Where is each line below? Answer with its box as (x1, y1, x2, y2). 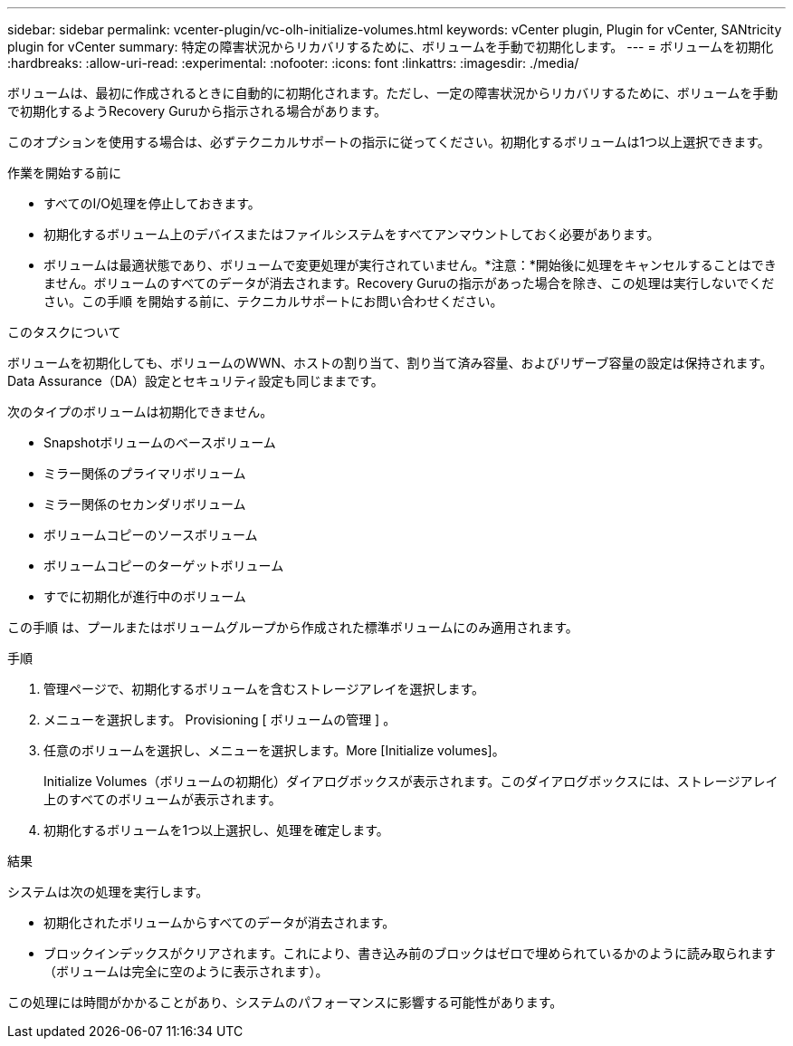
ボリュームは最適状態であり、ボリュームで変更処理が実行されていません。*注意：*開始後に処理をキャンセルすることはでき (43, 257, 777, 273)
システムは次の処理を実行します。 (7, 884, 209, 899)
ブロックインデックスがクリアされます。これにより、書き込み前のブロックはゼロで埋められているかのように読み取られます (43, 945, 776, 961)
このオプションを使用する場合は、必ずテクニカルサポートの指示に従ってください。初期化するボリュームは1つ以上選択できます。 (7, 134, 770, 149)
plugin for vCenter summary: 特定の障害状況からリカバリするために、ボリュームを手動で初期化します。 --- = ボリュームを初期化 (7, 39, 774, 54)
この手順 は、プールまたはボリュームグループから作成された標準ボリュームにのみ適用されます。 (7, 619, 578, 635)
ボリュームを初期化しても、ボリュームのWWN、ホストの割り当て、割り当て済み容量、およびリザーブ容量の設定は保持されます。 (7, 355, 773, 370)
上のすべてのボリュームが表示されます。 (43, 792, 282, 807)
